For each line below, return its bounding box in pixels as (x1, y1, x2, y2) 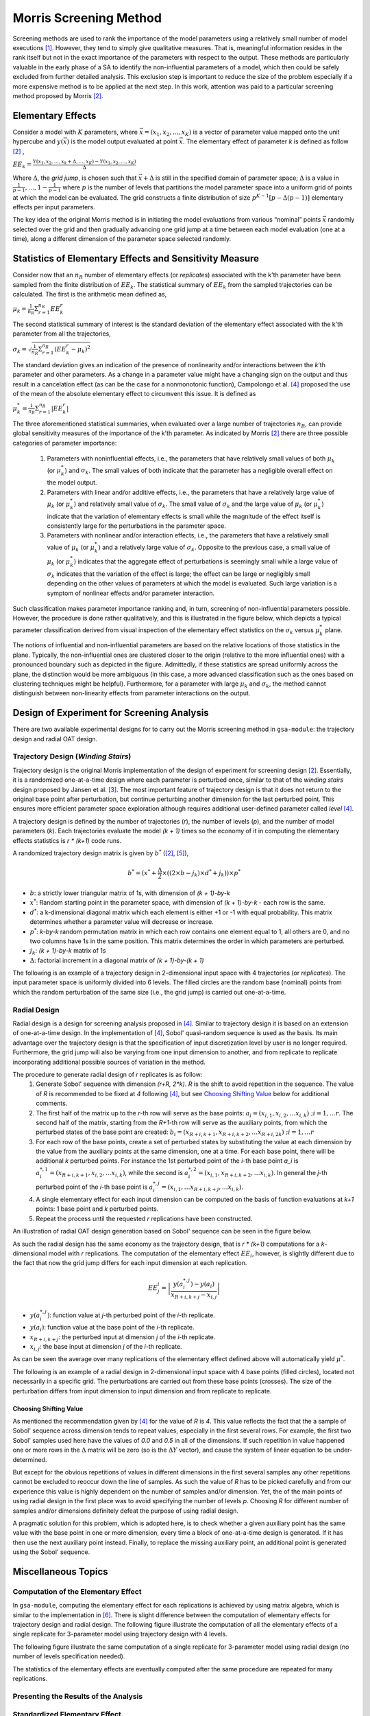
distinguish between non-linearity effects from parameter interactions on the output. (12, 689, 251, 697)
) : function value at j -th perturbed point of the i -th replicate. (47, 1311, 215, 1319)
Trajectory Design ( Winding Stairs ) (12, 752, 132, 761)
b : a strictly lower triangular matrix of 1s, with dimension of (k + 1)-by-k (29, 889, 230, 897)
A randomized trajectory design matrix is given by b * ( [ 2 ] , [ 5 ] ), (12, 848, 189, 857)
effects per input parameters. (12, 203, 95, 211)
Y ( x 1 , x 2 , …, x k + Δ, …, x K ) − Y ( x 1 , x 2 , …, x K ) (32, 158, 136, 166)
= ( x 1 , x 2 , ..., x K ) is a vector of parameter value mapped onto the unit (144, 128, 340, 137)
